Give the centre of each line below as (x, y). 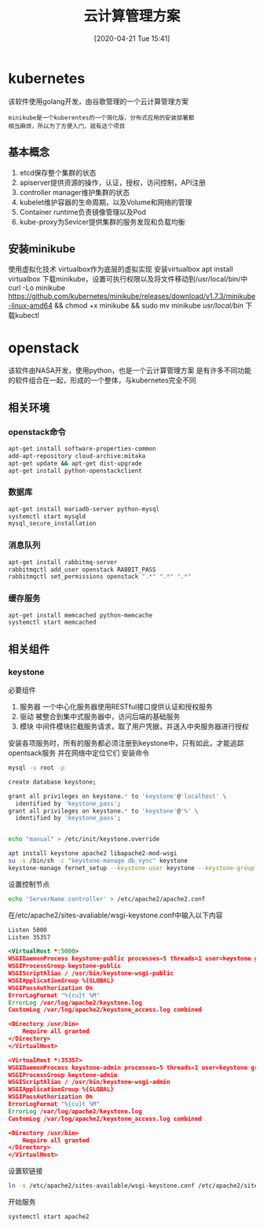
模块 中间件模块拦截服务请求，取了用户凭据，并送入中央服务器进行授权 (134, 726)
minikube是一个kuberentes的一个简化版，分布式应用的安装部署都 (101, 118)
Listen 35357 (29, 937)
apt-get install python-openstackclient (75, 470)
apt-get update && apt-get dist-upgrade (75, 463)
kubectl (27, 315)
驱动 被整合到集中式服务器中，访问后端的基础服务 (100, 717)
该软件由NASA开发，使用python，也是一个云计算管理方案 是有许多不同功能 (130, 371)
